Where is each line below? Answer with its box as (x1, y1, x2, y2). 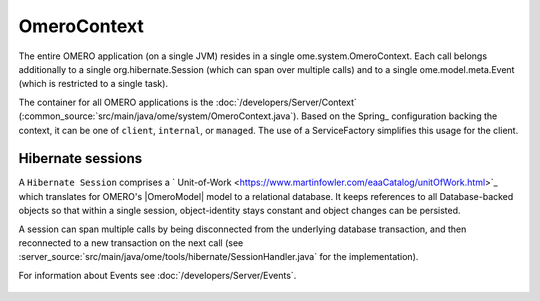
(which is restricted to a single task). (18, 78, 169, 90)
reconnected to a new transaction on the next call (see (18, 236, 244, 249)
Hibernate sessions (18, 150, 143, 167)
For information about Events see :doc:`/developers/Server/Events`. (18, 269, 297, 281)
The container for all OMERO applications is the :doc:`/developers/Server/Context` (18, 96, 357, 108)
